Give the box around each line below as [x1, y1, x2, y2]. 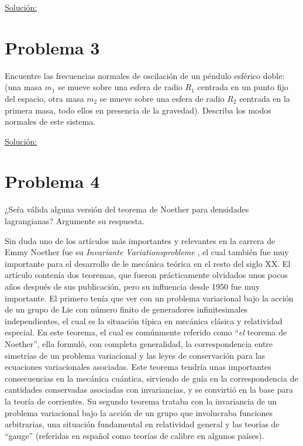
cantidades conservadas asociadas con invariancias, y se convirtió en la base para [5, 383, 294, 396]
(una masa [5, 81, 42, 93]
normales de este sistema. [5, 115, 96, 128]
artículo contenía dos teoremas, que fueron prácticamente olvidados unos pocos [5, 269, 288, 281]
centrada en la [239, 92, 290, 104]
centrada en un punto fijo [197, 81, 288, 93]
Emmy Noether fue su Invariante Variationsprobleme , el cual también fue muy [5, 246, 289, 258]
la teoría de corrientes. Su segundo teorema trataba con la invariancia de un [5, 394, 277, 407]
